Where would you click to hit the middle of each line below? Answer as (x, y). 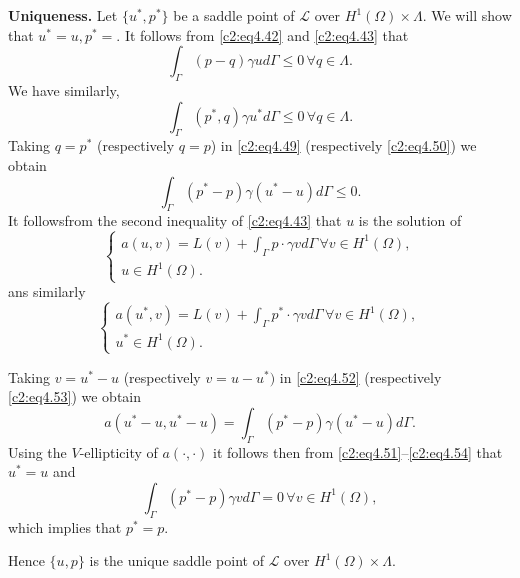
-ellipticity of (118, 451)
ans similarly (47, 291)
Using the (37, 451)
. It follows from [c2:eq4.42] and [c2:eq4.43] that (262, 34)
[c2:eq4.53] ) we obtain (75, 396)
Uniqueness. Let (63, 15)
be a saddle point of (234, 15)
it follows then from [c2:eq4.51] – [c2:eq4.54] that (358, 451)
